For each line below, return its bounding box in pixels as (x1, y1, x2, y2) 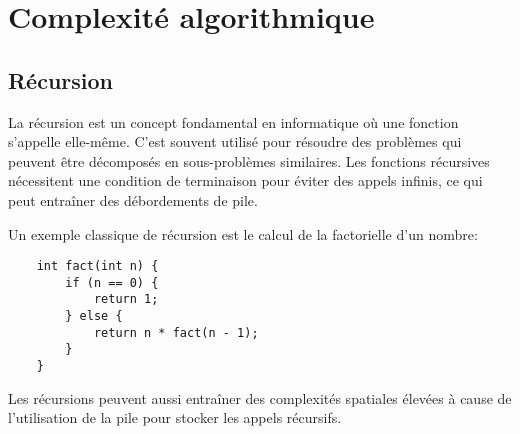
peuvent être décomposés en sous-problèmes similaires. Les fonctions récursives (8, 150, 490, 171)
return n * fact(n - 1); (93, 325, 259, 340)
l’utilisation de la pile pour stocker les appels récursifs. (8, 407, 342, 428)
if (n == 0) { (65, 275, 159, 290)
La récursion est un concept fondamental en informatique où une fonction (8, 111, 459, 132)
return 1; (93, 292, 159, 307)
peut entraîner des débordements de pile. (8, 189, 258, 210)
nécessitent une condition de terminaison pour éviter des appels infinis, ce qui (8, 170, 483, 191)
